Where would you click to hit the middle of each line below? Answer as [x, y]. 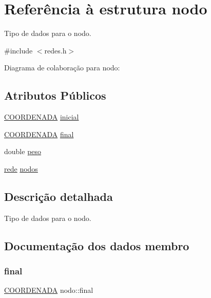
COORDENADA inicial [42, 117]
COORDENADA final [39, 134]
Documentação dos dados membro [97, 245]
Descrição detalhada [59, 196]
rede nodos [21, 168]
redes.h [55, 50]
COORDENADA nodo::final [49, 290]
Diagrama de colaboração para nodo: [62, 68]
